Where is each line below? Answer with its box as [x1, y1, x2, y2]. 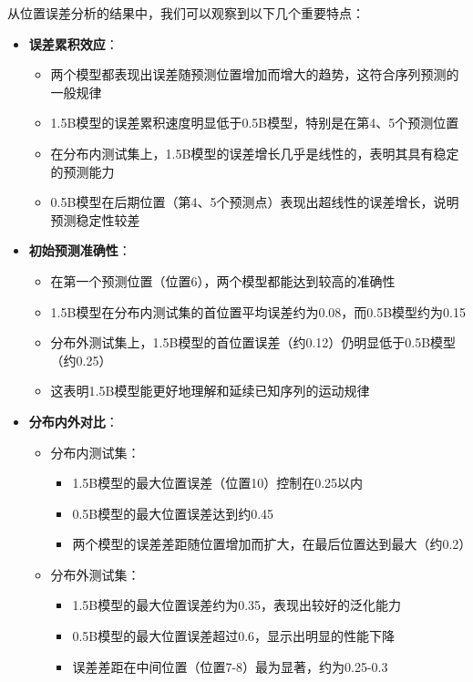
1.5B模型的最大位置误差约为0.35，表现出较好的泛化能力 [72, 595, 402, 615]
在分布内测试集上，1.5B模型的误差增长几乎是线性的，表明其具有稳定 [50, 143, 459, 162]
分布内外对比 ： [28, 411, 118, 430]
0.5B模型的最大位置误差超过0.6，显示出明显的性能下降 [72, 626, 396, 646]
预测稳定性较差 [50, 210, 140, 229]
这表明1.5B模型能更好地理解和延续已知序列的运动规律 [50, 381, 370, 400]
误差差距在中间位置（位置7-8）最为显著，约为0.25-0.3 [72, 656, 388, 676]
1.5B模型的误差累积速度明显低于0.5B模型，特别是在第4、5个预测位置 [50, 113, 459, 132]
